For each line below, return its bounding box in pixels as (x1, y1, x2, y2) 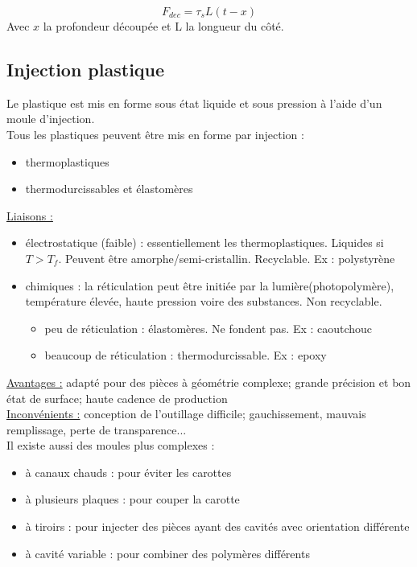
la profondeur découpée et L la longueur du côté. (43, 18, 284, 34)
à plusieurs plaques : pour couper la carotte (25, 491, 240, 507)
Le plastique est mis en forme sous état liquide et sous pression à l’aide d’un (6, 94, 382, 111)
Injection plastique (6, 56, 165, 81)
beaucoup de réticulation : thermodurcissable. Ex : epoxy (44, 347, 327, 364)
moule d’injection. (6, 110, 95, 127)
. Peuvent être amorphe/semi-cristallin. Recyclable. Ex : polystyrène (58, 249, 395, 266)
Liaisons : (6, 207, 53, 224)
